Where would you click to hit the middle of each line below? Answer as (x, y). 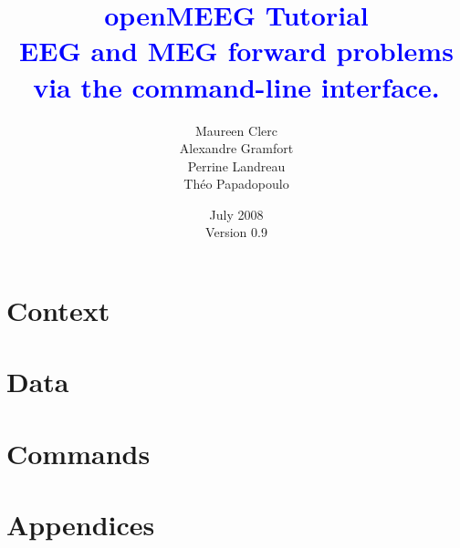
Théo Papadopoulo (236, 184)
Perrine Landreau (236, 165)
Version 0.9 (236, 232)
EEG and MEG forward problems (236, 51)
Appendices (81, 525)
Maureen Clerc (236, 130)
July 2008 (236, 214)
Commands (78, 453)
